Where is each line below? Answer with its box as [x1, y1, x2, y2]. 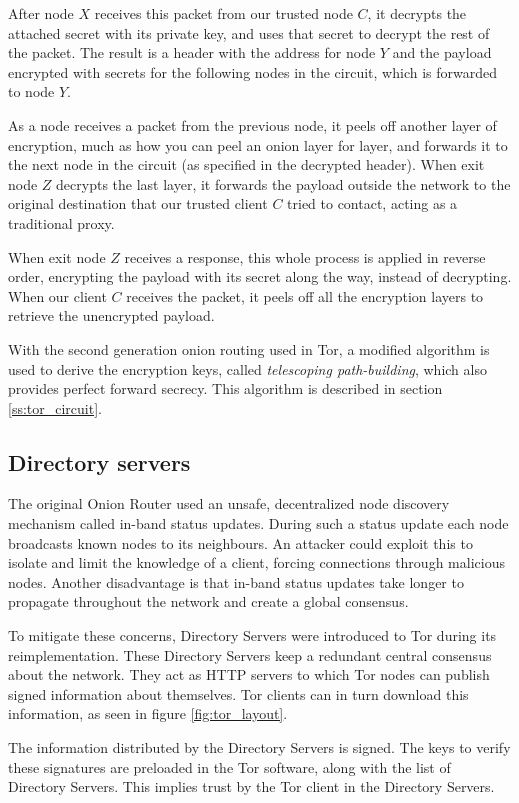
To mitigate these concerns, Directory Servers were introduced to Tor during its [8, 625, 497, 646]
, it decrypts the [367, 3, 467, 23]
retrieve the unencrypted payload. [8, 305, 215, 326]
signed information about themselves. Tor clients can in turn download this [8, 683, 469, 704]
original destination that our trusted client [8, 193, 268, 214]
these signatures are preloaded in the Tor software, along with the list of [8, 756, 451, 777]
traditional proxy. [8, 212, 115, 233]
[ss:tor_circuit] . [8, 397, 102, 418]
